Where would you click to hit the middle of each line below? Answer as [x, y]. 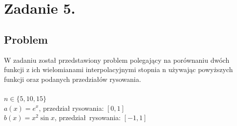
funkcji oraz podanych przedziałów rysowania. [73, 79]
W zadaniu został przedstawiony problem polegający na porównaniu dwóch [117, 60]
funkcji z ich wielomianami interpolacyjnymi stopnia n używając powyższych [118, 69]
